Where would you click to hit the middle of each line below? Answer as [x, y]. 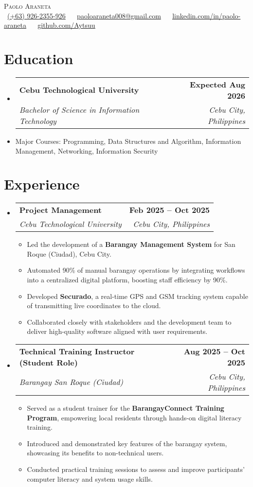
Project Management [61, 210]
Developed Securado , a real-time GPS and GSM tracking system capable [137, 296]
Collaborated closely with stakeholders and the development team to [129, 322]
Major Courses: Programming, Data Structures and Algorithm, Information [128, 141]
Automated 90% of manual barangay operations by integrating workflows [136, 270]
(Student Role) [48, 362]
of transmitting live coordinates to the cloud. [94, 305]
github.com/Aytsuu [66, 25]
